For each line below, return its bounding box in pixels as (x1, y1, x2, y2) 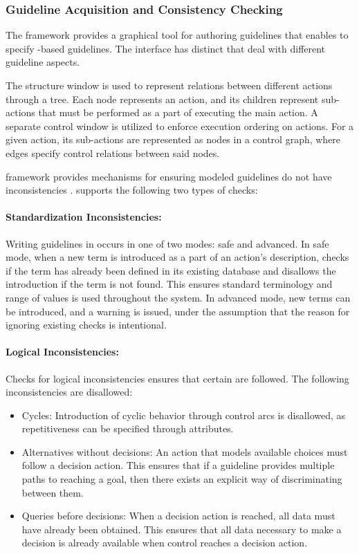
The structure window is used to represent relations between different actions (6, 78, 333, 92)
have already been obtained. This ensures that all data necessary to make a (21, 521, 342, 536)
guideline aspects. (6, 55, 80, 69)
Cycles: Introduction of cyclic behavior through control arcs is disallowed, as (21, 407, 346, 422)
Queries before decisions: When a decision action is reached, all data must (21, 508, 335, 523)
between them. (21, 485, 84, 499)
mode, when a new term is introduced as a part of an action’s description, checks (6, 250, 349, 264)
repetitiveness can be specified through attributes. (21, 421, 234, 436)
